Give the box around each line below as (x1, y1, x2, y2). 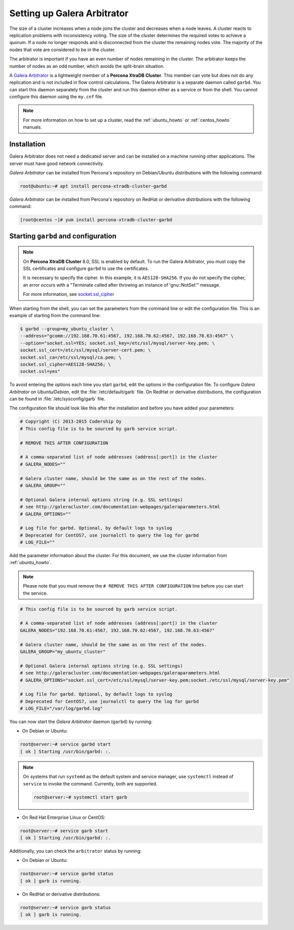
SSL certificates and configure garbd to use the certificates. (23, 265, 149, 271)
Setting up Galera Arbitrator (9, 8, 129, 19)
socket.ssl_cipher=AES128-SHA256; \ (20, 361, 111, 367)
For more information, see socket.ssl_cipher (23, 291, 114, 297)
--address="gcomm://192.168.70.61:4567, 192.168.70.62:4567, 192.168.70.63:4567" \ (20, 333, 234, 339)
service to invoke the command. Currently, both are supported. (23, 780, 158, 786)
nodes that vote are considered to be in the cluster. (9, 46, 116, 53)
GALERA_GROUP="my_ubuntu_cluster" (20, 648, 106, 655)
